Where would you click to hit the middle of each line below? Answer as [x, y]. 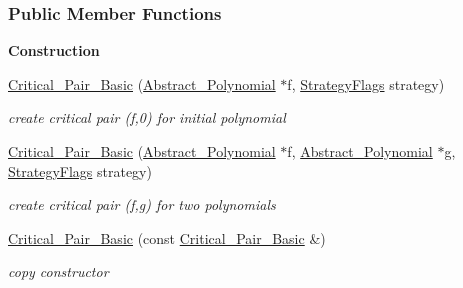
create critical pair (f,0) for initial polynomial [147, 117]
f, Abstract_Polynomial [360, 151]
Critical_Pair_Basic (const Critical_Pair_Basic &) [167, 237]
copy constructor [58, 271]
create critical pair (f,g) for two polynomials [142, 204]
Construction [54, 50]
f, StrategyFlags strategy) [366, 83]
